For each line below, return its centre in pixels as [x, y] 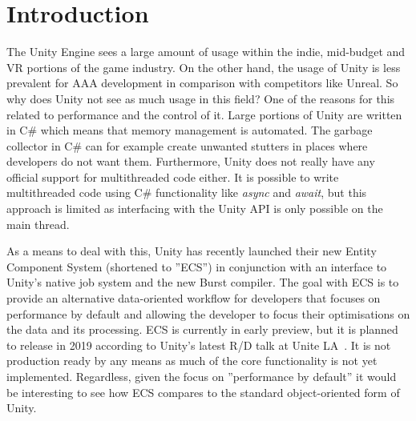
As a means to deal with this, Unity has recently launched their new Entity [192, 251]
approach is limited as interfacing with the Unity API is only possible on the [195, 208]
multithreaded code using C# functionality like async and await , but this [187, 192]
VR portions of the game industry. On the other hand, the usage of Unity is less [204, 67]
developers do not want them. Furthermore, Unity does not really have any [191, 161]
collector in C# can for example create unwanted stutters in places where [187, 145]
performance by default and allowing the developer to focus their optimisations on [208, 313]
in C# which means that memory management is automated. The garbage [190, 130]
